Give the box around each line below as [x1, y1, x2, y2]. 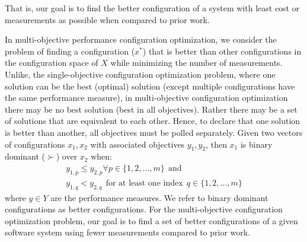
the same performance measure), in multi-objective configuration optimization [5, 91, 288, 104]
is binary [240, 138, 273, 150]
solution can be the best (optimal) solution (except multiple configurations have [5, 79, 295, 92]
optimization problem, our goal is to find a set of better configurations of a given [5, 214, 298, 227]
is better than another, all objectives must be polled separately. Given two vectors [5, 126, 303, 138]
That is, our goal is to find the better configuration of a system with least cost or [5, 2, 300, 14]
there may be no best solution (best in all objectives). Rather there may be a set [5, 103, 298, 115]
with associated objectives [90, 138, 185, 150]
